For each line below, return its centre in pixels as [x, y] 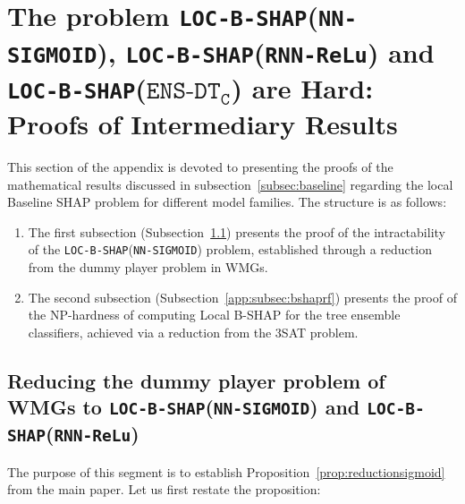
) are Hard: [302, 87]
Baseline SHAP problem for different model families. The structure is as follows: [227, 202]
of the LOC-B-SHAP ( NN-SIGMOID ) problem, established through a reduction [230, 249]
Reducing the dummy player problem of [196, 380]
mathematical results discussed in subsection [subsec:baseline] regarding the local [230, 184]
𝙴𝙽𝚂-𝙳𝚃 [183, 90]
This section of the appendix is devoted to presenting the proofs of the [200, 167]
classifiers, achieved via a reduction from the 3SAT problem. [193, 332]
